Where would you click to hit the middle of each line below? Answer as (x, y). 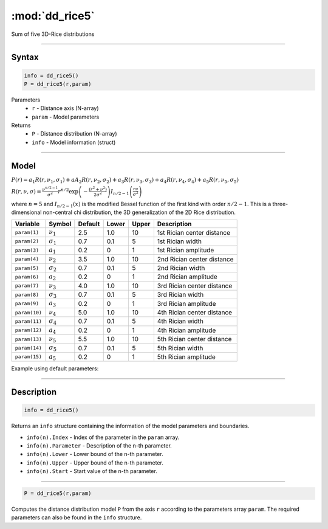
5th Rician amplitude (186, 357)
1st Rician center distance (194, 232)
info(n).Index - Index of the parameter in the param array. (103, 437)
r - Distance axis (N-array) (66, 108)
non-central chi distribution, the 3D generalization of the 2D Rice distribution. (139, 212)
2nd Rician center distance (195, 259)
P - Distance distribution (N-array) (75, 134)
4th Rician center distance (195, 313)
